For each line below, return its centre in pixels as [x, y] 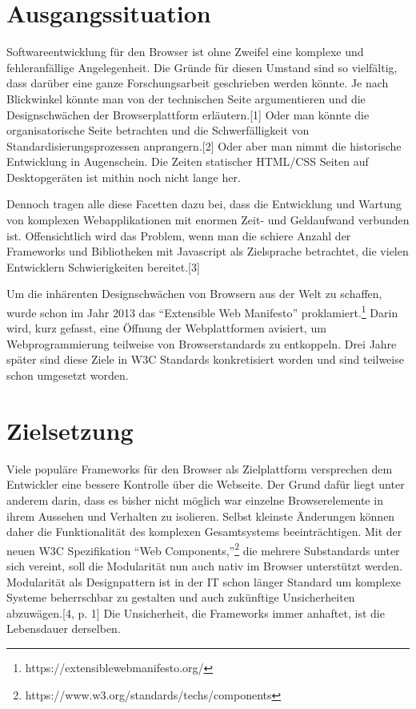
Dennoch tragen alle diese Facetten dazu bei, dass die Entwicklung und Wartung [204, 204]
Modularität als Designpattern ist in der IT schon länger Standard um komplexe [204, 581]
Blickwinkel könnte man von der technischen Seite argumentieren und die [186, 98]
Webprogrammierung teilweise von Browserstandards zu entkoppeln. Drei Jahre [202, 343]
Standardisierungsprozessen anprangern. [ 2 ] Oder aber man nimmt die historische [204, 145]
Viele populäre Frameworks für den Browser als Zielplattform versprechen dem [200, 468]
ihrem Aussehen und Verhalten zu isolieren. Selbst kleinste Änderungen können [201, 516]
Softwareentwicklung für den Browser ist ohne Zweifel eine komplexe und [185, 52]
